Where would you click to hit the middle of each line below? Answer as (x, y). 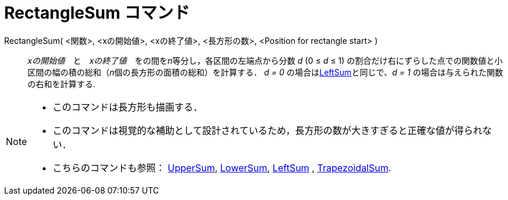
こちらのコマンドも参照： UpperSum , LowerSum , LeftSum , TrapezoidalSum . (222, 168)
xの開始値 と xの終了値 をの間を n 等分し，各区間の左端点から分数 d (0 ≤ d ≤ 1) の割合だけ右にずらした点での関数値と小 (265, 60)
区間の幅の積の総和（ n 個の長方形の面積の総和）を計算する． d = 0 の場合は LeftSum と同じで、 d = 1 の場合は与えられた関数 (265, 72)
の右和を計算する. (62, 84)
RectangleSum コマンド (97, 13)
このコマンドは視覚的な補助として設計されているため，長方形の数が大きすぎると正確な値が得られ (268, 130)
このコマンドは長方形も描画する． (128, 107)
